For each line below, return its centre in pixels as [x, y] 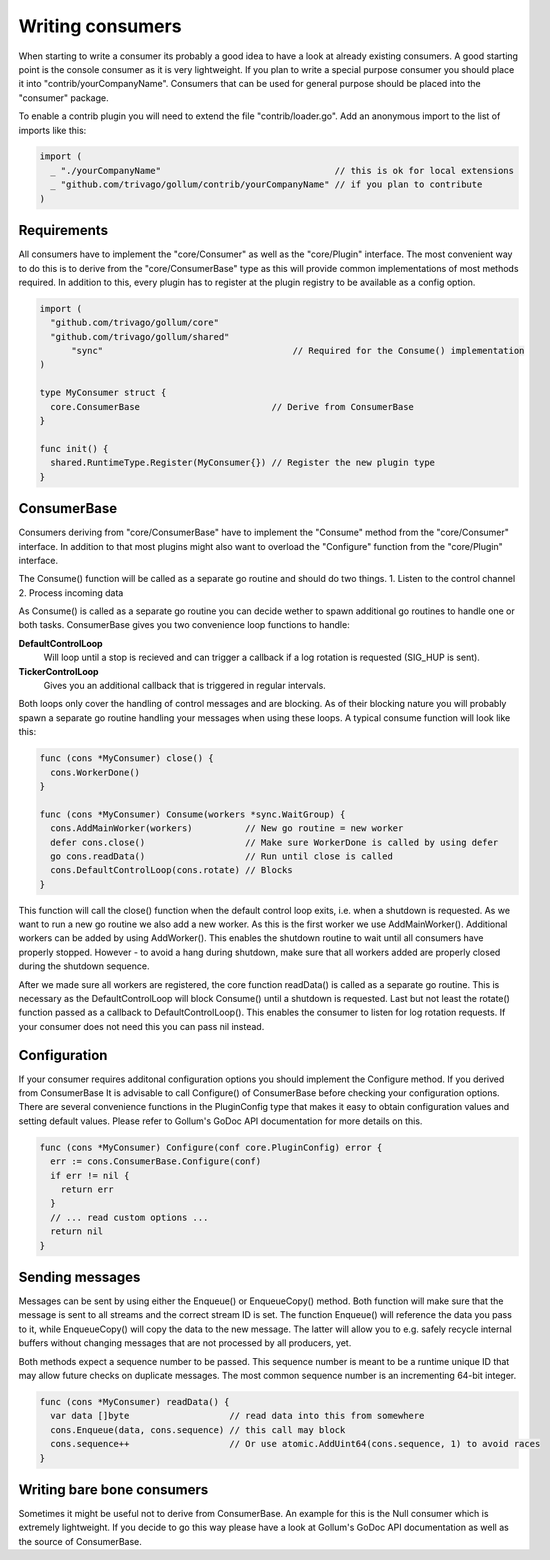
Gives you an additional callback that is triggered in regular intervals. [185, 686]
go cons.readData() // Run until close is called [222, 856]
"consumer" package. [63, 97]
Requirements [63, 230]
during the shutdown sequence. [84, 966]
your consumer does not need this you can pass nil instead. [141, 1026]
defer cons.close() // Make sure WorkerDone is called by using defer [274, 842]
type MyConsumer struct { [103, 393]
